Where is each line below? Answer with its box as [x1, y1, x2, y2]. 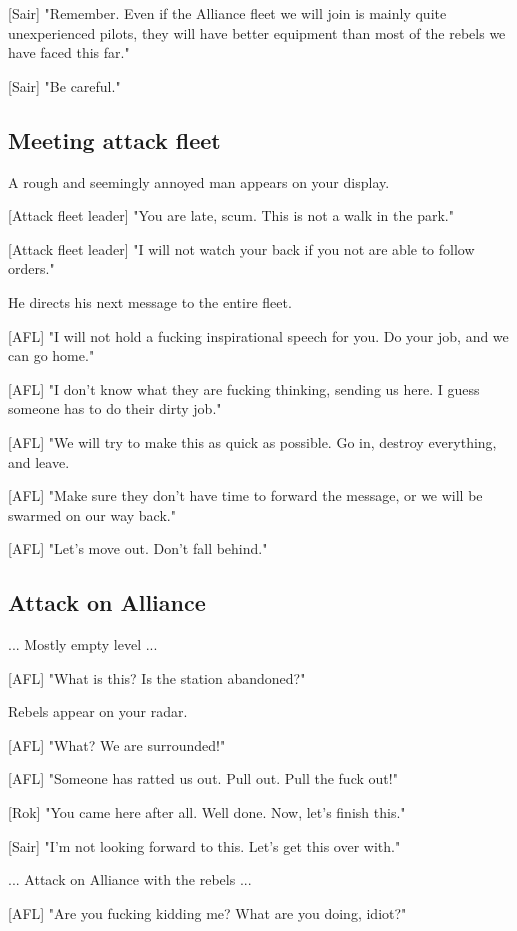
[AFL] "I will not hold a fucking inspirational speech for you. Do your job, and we [8, 325, 509, 346]
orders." [8, 258, 55, 279]
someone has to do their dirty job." [8, 398, 222, 419]
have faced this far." [8, 42, 130, 63]
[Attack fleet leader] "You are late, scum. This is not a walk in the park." [8, 205, 454, 226]
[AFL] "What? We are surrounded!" [8, 734, 226, 755]
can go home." [8, 345, 95, 366]
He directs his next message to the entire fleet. [8, 291, 292, 312]
